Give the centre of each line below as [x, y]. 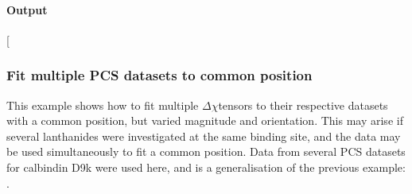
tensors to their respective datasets [303, 105]
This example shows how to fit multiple [103, 105]
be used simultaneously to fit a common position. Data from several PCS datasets [206, 151]
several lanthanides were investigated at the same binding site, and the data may [204, 136]
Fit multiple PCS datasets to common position [159, 75]
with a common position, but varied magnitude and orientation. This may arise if [205, 120]
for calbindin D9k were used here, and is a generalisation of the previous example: [206, 167]
